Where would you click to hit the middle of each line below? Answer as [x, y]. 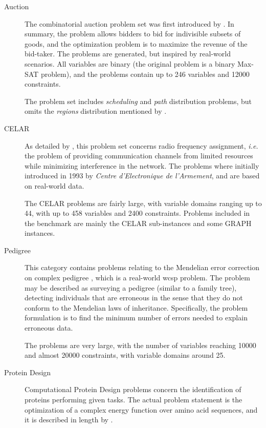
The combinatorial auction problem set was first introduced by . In [129, 23]
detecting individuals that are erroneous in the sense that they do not [134, 298]
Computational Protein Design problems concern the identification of [133, 389]
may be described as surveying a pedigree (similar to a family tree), [131, 287]
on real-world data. [54, 185]
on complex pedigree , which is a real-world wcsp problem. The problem [137, 278]
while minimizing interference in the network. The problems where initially [142, 165]
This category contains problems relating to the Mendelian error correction [142, 267]
